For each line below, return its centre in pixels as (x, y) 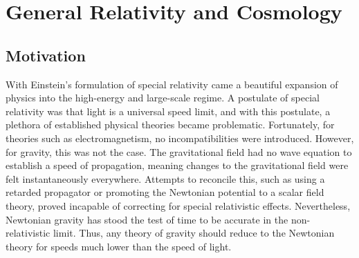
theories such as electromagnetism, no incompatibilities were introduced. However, (180, 138)
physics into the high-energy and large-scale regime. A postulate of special (163, 98)
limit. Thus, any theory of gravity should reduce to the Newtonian (194, 233)
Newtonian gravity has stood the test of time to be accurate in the (147, 219)
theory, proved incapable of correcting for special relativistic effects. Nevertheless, (178, 205)
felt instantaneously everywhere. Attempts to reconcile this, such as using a (165, 178)
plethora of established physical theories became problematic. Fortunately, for (170, 125)
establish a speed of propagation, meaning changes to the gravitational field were (177, 165)
